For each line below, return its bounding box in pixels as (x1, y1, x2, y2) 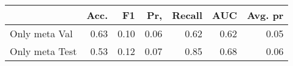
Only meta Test (10, 44, 77, 58)
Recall (172, 8, 202, 22)
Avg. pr (247, 8, 284, 22)
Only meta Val (10, 26, 73, 40)
